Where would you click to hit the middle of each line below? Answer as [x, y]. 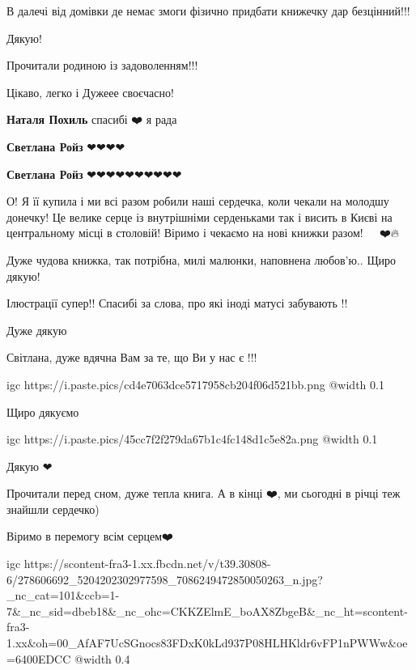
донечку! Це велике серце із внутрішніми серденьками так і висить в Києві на [200, 216]
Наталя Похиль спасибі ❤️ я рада [92, 119]
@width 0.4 [102, 658]
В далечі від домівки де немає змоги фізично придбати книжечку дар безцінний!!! [208, 11]
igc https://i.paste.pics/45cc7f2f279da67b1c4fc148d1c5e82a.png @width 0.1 [192, 439]
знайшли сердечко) [53, 509]
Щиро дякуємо [43, 411]
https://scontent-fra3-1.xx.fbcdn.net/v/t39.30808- [147, 564]
